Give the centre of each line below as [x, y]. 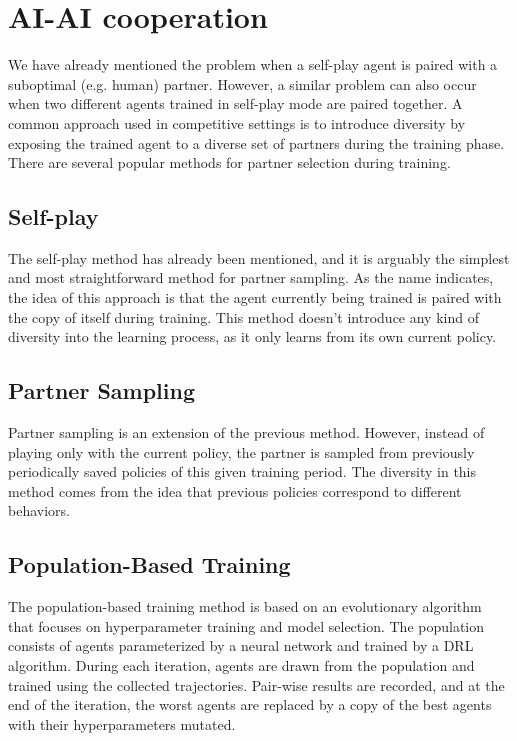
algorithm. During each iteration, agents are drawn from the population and [241, 665]
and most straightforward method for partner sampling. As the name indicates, [251, 277]
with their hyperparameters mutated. [122, 723]
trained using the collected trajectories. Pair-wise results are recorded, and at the [256, 684]
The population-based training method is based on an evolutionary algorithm [245, 606]
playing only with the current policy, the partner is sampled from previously [241, 451]
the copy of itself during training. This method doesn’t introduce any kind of [243, 316]
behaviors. [39, 510]
